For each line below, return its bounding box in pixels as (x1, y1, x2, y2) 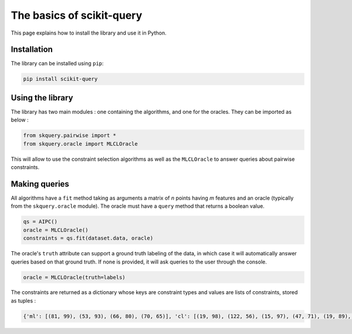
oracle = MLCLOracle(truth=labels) (23, 274, 126, 281)
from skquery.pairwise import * (23, 132, 117, 139)
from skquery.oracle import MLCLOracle (23, 140, 138, 147)
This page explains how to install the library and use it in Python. (11, 29, 167, 36)
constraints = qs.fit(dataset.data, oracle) (23, 235, 154, 242)
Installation (11, 45, 53, 55)
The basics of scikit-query (11, 9, 143, 22)
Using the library (11, 93, 73, 103)
